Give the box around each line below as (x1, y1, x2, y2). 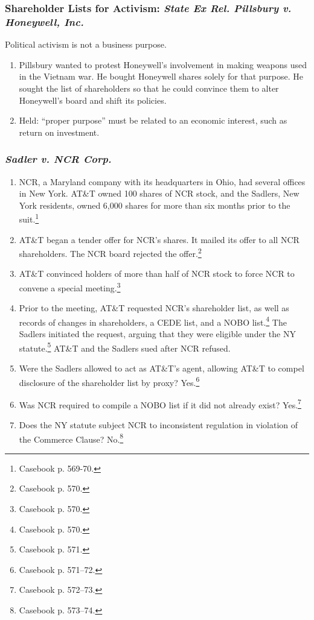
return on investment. (19, 125, 100, 138)
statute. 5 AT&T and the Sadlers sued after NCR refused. (19, 340, 231, 354)
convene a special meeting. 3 (19, 279, 121, 294)
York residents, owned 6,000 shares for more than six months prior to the (19, 198, 290, 211)
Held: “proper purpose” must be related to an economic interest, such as (19, 114, 287, 127)
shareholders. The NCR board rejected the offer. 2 (19, 245, 202, 259)
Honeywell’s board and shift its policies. (19, 93, 167, 106)
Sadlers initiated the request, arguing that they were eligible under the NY (19, 327, 296, 340)
